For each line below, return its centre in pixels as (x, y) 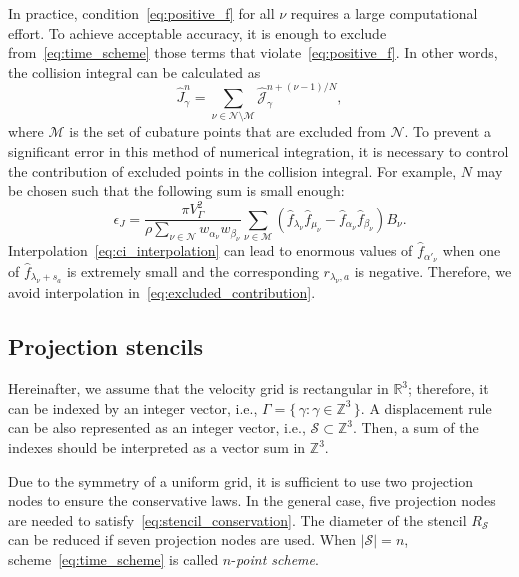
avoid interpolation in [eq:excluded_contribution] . (162, 292)
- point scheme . (275, 558)
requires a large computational (384, 13)
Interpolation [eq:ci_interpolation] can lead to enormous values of (210, 250)
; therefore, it (448, 388)
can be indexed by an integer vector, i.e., (133, 407)
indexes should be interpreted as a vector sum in (157, 447)
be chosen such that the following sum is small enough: (176, 190)
